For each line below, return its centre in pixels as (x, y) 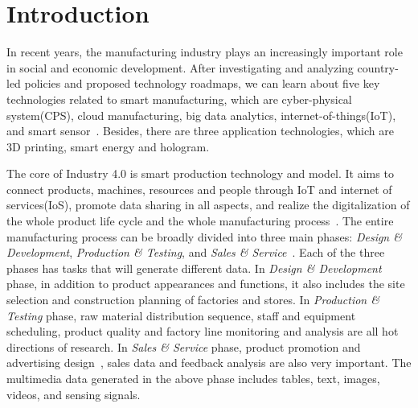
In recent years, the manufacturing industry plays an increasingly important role (205, 52)
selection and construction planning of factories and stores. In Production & (193, 300)
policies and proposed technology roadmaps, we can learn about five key (202, 83)
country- (378, 67)
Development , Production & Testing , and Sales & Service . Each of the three (196, 252)
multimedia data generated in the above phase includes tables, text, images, (193, 378)
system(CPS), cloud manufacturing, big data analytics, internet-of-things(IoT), (201, 115)
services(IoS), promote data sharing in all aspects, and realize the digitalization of (208, 205)
